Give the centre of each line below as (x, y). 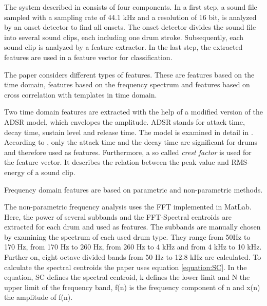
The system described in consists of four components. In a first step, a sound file (131, 7)
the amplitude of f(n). (39, 297)
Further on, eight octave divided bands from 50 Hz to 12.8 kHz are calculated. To (133, 257)
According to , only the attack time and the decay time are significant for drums (131, 142)
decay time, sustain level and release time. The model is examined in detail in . (129, 132)
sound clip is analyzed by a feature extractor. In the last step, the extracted (123, 47)
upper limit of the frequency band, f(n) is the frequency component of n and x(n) (132, 287)
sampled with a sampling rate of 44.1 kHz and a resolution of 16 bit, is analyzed (130, 17)
